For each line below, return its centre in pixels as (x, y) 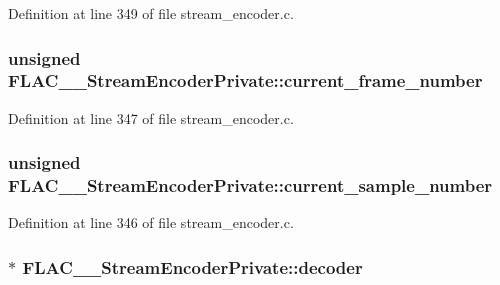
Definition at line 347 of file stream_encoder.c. (151, 117)
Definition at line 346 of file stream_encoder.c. (151, 222)
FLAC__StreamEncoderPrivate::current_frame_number (245, 80)
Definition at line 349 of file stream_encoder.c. (151, 13)
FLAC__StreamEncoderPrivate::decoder (192, 266)
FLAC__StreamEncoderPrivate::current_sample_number (250, 185)
